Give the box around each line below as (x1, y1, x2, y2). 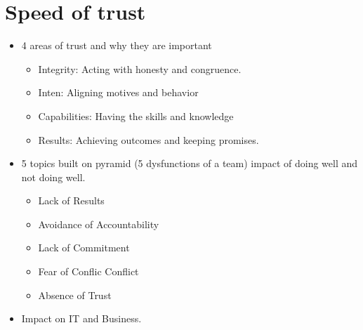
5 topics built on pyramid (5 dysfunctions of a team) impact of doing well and (21, 156, 358, 171)
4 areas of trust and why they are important (21, 38, 212, 53)
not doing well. (21, 169, 86, 184)
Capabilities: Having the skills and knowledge (38, 108, 234, 123)
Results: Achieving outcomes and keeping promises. (38, 132, 259, 147)
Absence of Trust (38, 287, 112, 302)
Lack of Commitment (38, 240, 130, 255)
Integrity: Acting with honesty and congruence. (38, 61, 242, 76)
